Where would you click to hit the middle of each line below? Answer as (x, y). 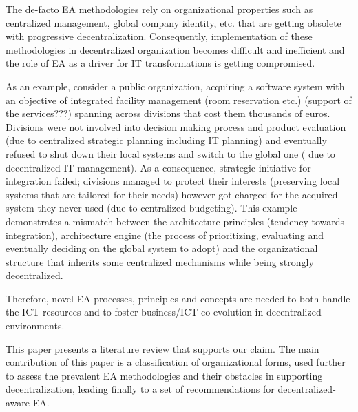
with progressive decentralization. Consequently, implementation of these (159, 36)
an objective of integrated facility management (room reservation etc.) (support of (179, 100)
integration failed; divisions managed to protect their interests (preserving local (173, 181)
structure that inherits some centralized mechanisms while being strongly (160, 261)
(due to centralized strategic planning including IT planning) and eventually (166, 140)
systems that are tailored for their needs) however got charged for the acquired (172, 194)
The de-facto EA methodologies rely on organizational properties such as (159, 9)
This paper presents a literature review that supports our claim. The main (162, 348)
